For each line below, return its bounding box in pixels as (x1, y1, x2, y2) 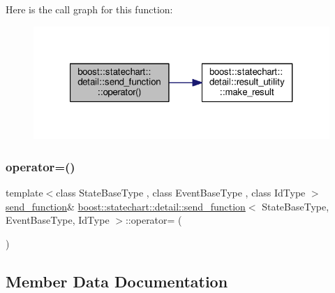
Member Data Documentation (6, 270, 228, 292)
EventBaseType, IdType (6, 213, 110, 227)
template (6, 185, 43, 200)
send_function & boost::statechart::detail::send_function (6, 199, 246, 213)
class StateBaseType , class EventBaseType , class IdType (56, 185, 306, 200)
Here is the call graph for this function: (6, 2, 173, 16)
